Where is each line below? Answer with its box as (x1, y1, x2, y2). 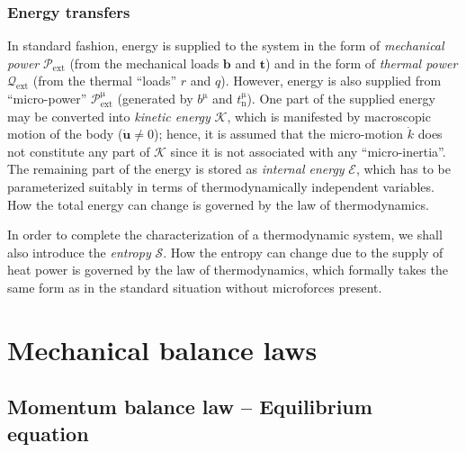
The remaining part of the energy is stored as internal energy (7, 159, 345, 178)
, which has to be (355, 159, 452, 178)
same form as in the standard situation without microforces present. (7, 277, 382, 296)
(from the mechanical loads (69, 53, 220, 72)
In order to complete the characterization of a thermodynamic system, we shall (7, 225, 443, 244)
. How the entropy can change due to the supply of (163, 242, 444, 261)
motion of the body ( (7, 124, 123, 143)
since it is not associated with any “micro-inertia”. (170, 141, 446, 160)
